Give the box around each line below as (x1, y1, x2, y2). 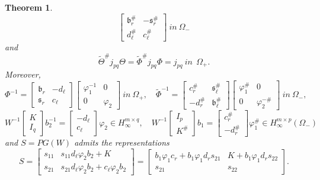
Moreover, (5, 68, 41, 81)
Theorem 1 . (5, 1, 53, 13)
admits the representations (74, 136, 169, 148)
